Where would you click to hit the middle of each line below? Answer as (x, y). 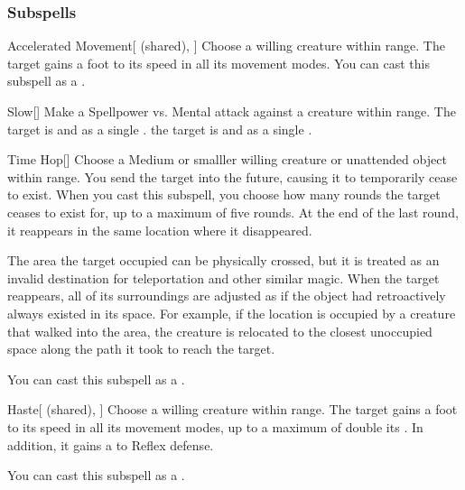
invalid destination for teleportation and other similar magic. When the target (223, 277)
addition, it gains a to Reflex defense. (111, 444)
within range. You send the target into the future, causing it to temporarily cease (232, 176)
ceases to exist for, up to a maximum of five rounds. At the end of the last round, (233, 212)
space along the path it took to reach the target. (141, 349)
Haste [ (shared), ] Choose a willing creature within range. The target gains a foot (232, 409)
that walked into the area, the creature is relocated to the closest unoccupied (220, 331)
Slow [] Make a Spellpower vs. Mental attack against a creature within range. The (232, 111)
